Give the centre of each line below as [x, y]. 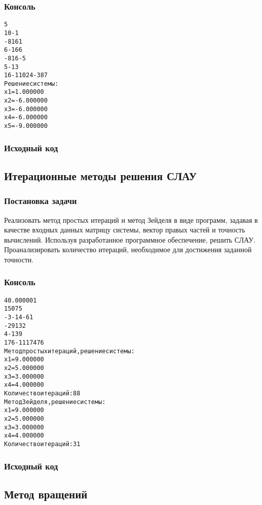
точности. [19, 259]
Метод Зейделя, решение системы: [55, 402]
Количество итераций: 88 [42, 393]
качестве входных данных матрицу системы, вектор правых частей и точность [125, 230]
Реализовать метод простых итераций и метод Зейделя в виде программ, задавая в [131, 220]
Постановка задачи [41, 201]
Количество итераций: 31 [42, 444]
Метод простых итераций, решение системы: [69, 351]
